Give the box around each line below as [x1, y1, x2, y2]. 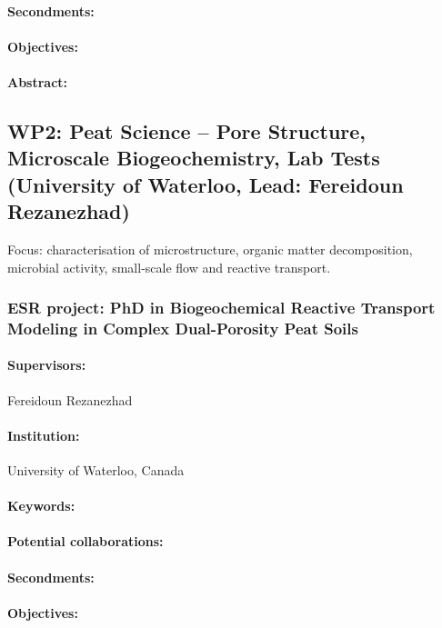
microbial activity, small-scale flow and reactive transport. [7, 257, 331, 276]
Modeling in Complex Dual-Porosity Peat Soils [7, 316, 358, 339]
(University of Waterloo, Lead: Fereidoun [7, 170, 404, 198]
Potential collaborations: [7, 532, 164, 551]
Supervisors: [7, 355, 86, 374]
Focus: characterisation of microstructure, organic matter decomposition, [7, 239, 413, 258]
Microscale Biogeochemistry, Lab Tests [7, 144, 380, 172]
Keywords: [7, 496, 75, 515]
